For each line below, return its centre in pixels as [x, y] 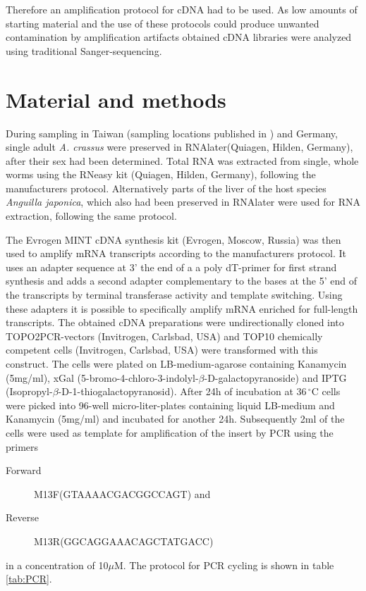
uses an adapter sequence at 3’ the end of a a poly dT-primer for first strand [171, 267]
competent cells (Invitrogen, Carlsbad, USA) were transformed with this [162, 350]
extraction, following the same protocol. [91, 216]
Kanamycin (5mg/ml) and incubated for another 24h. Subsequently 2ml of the [175, 419]
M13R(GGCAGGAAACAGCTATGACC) [124, 541]
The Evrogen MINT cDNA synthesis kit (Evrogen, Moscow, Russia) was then [173, 239]
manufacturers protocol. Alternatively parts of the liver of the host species [166, 188]
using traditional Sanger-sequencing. [84, 50]
